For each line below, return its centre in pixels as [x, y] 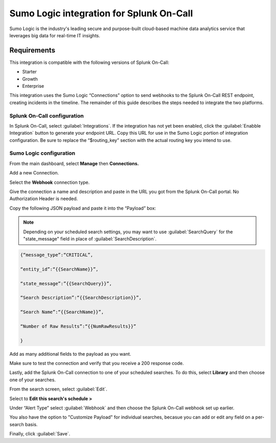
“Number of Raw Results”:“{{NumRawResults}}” [78, 326]
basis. [31, 424]
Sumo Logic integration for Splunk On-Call [101, 13]
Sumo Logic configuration [42, 153]
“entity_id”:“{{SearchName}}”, [60, 269]
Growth [30, 79]
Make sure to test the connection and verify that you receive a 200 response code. [97, 363]
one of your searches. [33, 380]
